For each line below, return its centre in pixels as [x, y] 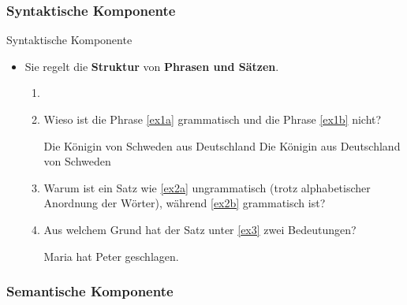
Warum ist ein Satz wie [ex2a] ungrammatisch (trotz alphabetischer [207, 187]
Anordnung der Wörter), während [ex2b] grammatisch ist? [185, 203]
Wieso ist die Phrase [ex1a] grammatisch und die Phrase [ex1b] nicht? [213, 119]
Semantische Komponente [90, 291]
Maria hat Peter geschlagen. [111, 256]
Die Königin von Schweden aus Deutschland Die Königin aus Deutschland [222, 145]
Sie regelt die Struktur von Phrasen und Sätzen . [152, 66]
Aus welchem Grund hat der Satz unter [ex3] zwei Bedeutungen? [200, 229]
